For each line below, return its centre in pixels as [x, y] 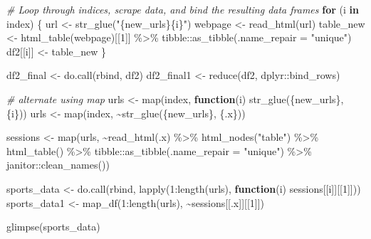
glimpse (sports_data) [53, 227]
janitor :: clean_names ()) [58, 165]
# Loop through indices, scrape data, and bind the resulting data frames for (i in [183, 9]
